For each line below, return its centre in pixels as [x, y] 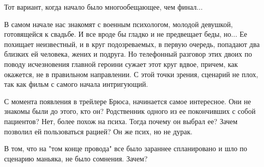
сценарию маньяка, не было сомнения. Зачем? [76, 158]
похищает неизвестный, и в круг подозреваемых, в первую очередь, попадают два [132, 44]
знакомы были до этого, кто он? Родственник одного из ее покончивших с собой [130, 111]
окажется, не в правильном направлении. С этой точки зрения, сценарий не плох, [131, 74]
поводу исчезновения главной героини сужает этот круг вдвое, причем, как [121, 64]
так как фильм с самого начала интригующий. [76, 84]
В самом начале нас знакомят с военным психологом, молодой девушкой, [118, 24]
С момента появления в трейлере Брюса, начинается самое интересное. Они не [128, 101]
